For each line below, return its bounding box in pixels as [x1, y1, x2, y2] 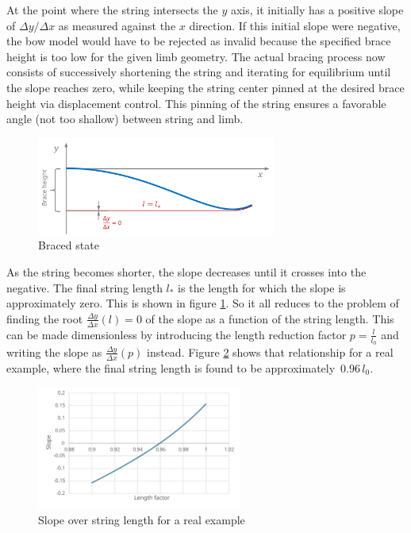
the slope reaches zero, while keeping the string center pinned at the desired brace [6, 79, 405, 95]
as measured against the [58, 17, 176, 33]
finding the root [6, 310, 83, 326]
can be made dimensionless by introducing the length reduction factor [6, 326, 347, 342]
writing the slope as [6, 343, 102, 360]
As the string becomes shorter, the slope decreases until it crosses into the [6, 264, 367, 280]
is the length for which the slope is [178, 279, 346, 295]
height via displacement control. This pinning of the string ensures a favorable [6, 95, 386, 111]
